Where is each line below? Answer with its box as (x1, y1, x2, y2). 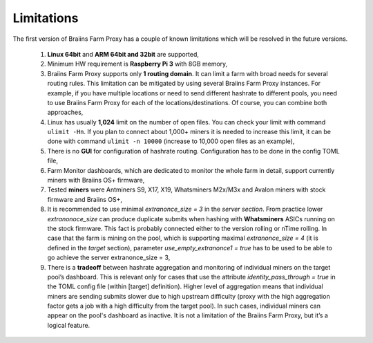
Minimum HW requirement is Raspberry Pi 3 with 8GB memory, (47, 59, 228, 68)
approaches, (47, 108, 84, 117)
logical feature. (47, 321, 90, 329)
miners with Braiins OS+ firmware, (47, 176, 145, 185)
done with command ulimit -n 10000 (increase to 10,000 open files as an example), (47, 137, 295, 145)
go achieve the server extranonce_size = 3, (47, 253, 171, 262)
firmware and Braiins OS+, (47, 195, 123, 203)
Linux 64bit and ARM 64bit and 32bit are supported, (47, 50, 200, 58)
